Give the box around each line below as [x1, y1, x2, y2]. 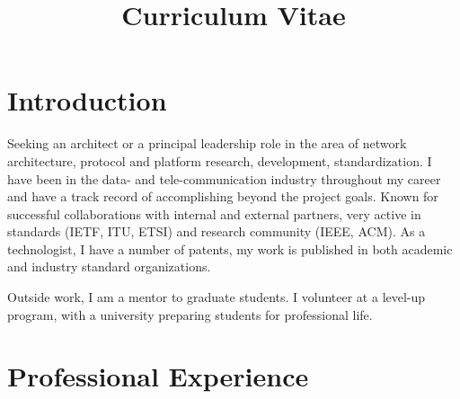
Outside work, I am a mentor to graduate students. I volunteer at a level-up [7, 288, 426, 306]
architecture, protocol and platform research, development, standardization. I [7, 151, 432, 170]
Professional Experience [7, 358, 309, 395]
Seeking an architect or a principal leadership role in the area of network [7, 134, 407, 153]
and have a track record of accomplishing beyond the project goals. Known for [7, 187, 438, 206]
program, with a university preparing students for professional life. [7, 305, 373, 324]
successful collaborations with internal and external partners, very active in [7, 204, 421, 223]
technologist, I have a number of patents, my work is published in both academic [7, 239, 453, 258]
